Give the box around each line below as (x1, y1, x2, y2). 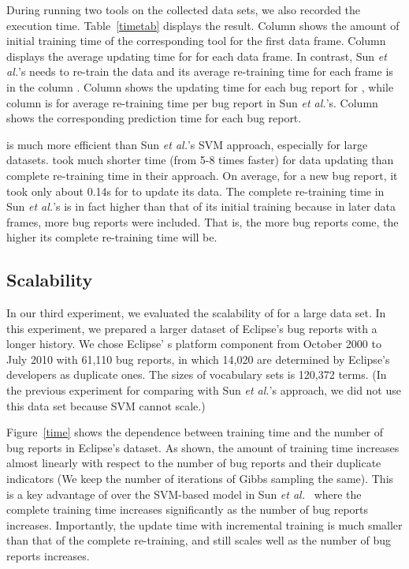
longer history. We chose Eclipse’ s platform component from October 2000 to (6, 335, 381, 352)
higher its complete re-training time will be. (6, 229, 218, 245)
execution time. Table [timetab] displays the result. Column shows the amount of (6, 17, 400, 33)
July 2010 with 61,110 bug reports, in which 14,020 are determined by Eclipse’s (6, 350, 390, 367)
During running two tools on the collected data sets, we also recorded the (6, 2, 361, 17)
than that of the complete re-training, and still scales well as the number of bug (6, 532, 392, 548)
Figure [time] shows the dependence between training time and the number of (6, 424, 384, 440)
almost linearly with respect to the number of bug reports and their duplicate (6, 455, 381, 471)
